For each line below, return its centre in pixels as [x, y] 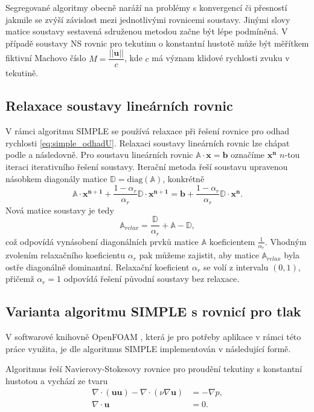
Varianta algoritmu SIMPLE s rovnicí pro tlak [153, 311]
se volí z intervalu [236, 266]
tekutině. [22, 73]
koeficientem [232, 241]
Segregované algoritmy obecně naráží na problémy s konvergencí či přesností [146, 7]
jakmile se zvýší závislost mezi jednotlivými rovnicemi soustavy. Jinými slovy [148, 19]
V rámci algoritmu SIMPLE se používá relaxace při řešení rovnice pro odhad [148, 131]
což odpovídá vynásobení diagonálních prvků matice [102, 241]
